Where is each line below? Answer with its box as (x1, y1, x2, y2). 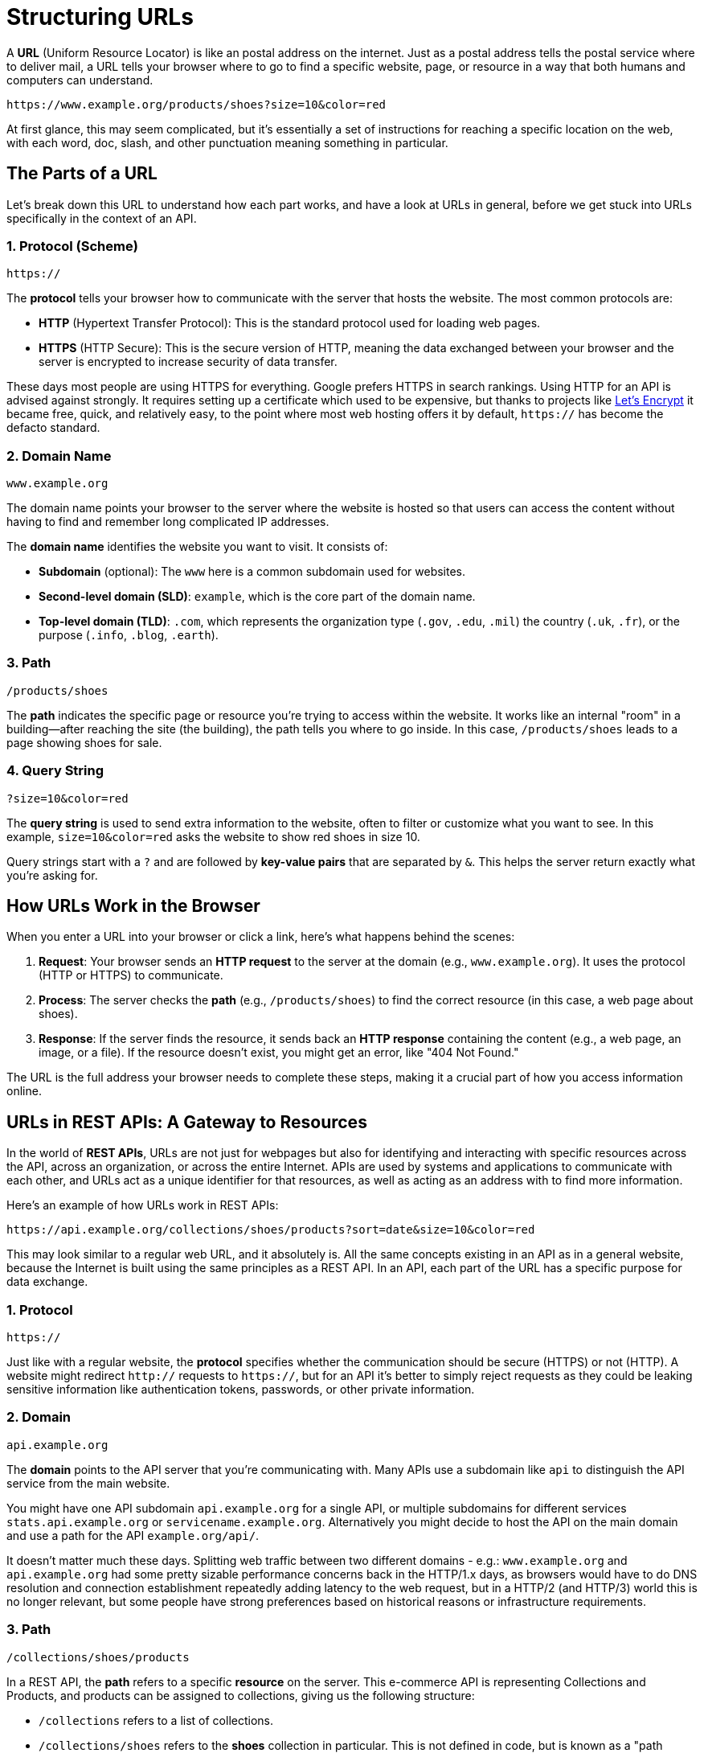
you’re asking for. (6, 868, 98, 882)
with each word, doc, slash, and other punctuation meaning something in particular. (6, 135, 448, 150)
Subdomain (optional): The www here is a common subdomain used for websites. (39, 564, 466, 579)
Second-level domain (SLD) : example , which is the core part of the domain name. (39, 589, 476, 604)
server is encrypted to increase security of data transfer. (39, 355, 338, 369)
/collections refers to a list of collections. (39, 1713, 273, 1727)
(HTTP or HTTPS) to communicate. (39, 968, 223, 983)
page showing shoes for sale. (6, 735, 162, 749)
